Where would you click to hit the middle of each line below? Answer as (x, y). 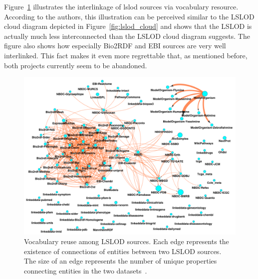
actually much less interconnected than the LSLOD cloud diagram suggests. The (127, 36)
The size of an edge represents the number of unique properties (121, 261)
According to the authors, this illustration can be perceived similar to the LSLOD (129, 16)
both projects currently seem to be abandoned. (76, 65)
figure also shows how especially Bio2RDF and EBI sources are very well (115, 46)
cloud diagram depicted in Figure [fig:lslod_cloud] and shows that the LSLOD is (128, 26)
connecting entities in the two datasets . (86, 271)
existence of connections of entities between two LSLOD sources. (123, 251)
